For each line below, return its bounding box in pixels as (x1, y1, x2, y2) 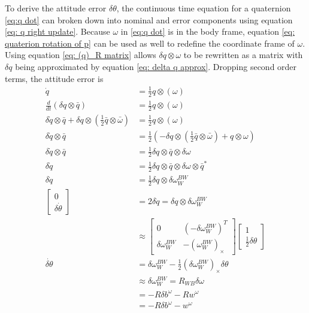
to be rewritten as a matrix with (183, 48, 303, 61)
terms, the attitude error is (5, 72, 104, 84)
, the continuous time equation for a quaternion (116, 2, 291, 14)
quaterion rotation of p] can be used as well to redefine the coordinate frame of (5, 37, 295, 49)
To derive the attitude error (5, 2, 107, 14)
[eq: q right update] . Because (5, 25, 110, 38)
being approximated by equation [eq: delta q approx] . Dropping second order (15, 60, 297, 72)
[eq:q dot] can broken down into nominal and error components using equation (5, 13, 293, 26)
